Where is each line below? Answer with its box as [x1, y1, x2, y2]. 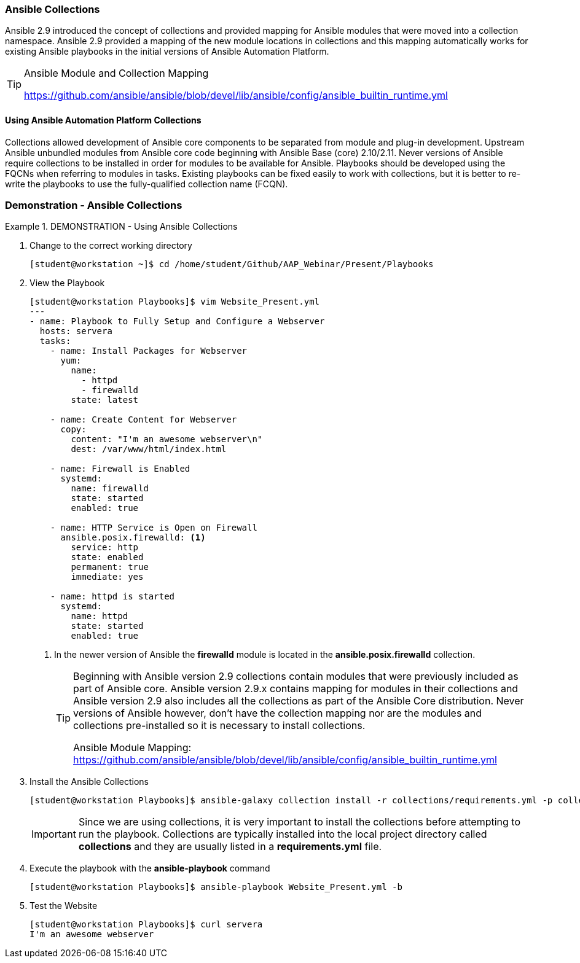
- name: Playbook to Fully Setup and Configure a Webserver [29, 316, 325, 327]
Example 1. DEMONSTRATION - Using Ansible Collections [5, 221, 238, 232]
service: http [71, 542, 139, 553]
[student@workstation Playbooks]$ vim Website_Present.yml [29, 297, 320, 307]
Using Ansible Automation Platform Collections [5, 114, 202, 125]
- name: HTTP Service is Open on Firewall [50, 523, 257, 533]
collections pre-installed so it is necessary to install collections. [73, 719, 366, 732]
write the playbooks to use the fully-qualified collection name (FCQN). [5, 178, 288, 189]
